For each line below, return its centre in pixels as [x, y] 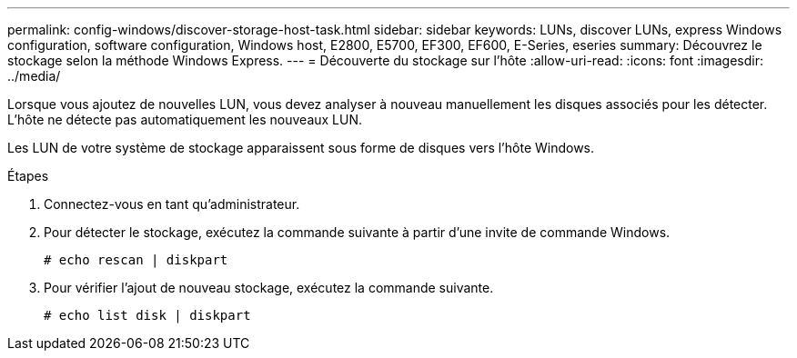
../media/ [34, 76]
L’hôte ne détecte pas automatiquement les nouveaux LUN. [185, 119]
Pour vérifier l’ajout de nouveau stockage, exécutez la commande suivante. [269, 288]
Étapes [28, 176]
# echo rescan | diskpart [136, 260]
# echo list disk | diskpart [147, 315]
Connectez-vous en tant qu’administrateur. [172, 204]
